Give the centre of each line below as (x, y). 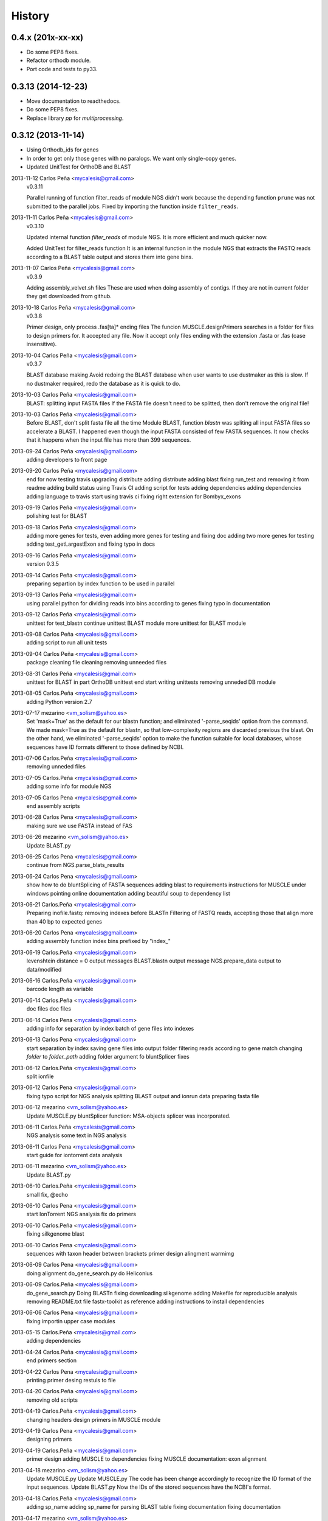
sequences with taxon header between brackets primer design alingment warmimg (130, 1253)
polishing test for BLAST (57, 516)
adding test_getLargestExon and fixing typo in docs (91, 544)
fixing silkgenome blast (55, 1234)
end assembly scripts (53, 806)
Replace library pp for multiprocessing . (75, 118)
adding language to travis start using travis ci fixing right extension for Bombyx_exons (134, 496)
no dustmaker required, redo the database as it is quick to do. (103, 383)
